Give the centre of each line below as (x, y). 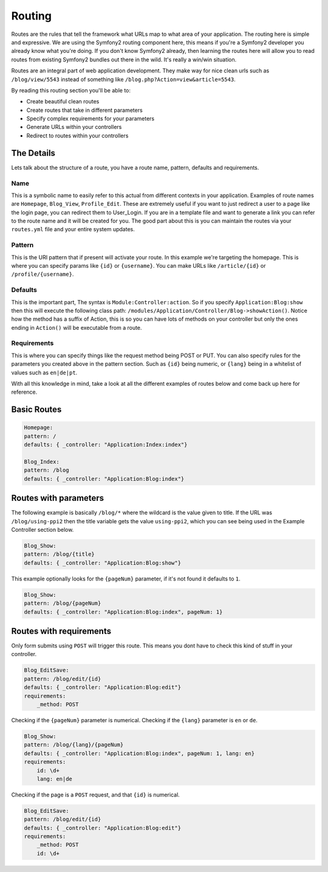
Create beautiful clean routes (63, 102)
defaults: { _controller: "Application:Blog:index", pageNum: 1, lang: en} (139, 753)
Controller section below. (43, 530)
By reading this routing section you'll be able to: (71, 90)
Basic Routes (36, 410)
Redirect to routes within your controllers (77, 135)
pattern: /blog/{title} (60, 554)
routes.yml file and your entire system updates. (73, 229)
